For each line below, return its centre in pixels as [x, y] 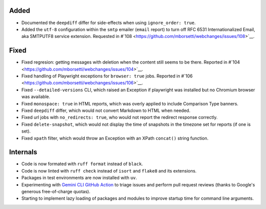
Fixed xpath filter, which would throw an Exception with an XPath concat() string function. [115, 138]
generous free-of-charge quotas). [56, 191]
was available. [36, 97]
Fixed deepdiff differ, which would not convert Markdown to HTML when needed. [106, 110]
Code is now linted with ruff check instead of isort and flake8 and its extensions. [109, 171]
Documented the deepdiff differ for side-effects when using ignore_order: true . [109, 23]
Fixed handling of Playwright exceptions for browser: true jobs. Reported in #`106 [107, 76]
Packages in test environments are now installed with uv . [79, 178]
